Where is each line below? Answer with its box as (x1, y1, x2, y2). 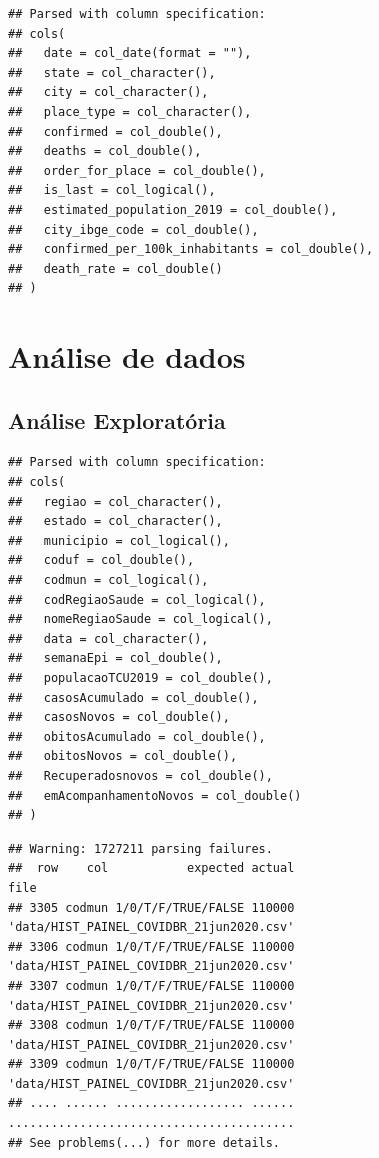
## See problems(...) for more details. (8, 1135, 281, 1150)
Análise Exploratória (8, 404, 226, 435)
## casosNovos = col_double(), (8, 710, 230, 725)
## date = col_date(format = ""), (8, 46, 252, 61)
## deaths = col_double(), (8, 144, 202, 159)
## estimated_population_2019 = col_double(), (8, 202, 338, 217)
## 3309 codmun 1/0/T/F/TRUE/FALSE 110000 (8, 1057, 295, 1072)
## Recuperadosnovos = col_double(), (8, 768, 273, 783)
